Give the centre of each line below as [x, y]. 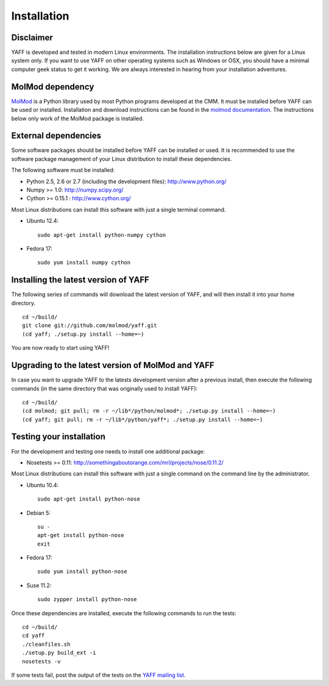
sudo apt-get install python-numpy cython [102, 235]
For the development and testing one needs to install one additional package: [108, 451]
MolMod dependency [53, 86]
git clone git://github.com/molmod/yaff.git [90, 326]
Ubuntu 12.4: [43, 221]
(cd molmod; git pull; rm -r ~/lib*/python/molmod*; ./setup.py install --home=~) [149, 411]
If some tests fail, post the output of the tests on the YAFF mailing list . [98, 675]
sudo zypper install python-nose [87, 599]
